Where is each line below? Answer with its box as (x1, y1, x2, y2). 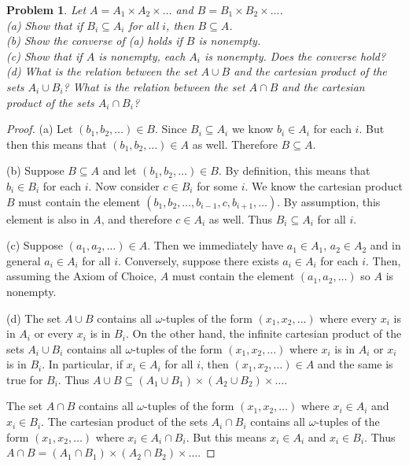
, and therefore (101, 210, 172, 227)
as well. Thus (208, 210, 273, 227)
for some (197, 177, 238, 194)
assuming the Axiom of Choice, (6, 268, 157, 284)
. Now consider (88, 177, 160, 194)
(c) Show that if (6, 47, 83, 64)
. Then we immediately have (147, 237, 284, 253)
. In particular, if (42, 356, 123, 372)
